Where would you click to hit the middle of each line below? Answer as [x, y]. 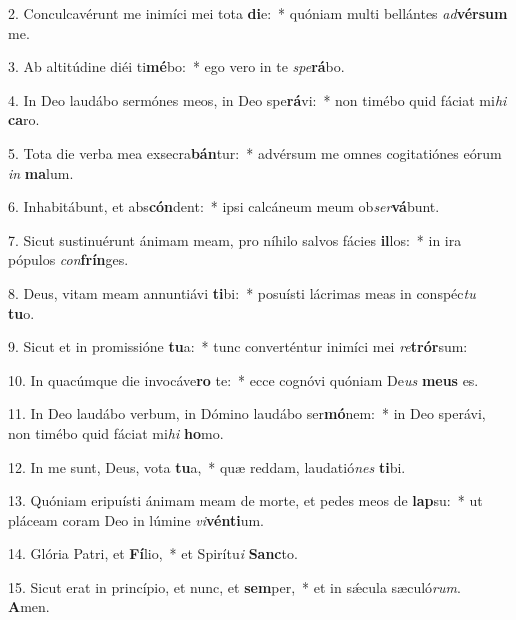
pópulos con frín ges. [68, 259]
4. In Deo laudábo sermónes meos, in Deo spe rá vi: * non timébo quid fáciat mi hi [257, 99]
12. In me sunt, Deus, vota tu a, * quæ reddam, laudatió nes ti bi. [207, 466]
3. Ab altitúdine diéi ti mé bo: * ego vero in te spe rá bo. [176, 66]
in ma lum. [41, 172]
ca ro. [24, 119]
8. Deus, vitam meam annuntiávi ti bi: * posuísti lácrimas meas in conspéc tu [242, 292]
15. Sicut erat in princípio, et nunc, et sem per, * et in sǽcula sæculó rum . [234, 586]
